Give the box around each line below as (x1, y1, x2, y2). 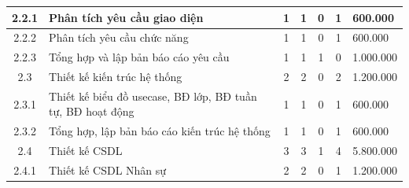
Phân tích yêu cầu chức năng (49, 29, 189, 46)
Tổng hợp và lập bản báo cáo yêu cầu (49, 49, 230, 65)
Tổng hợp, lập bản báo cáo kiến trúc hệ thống (49, 123, 271, 139)
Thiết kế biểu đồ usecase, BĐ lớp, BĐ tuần (49, 87, 257, 104)
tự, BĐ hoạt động (49, 103, 134, 120)
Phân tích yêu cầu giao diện (49, 9, 204, 25)
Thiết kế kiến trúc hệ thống (49, 68, 182, 85)
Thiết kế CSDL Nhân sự (49, 162, 167, 178)
